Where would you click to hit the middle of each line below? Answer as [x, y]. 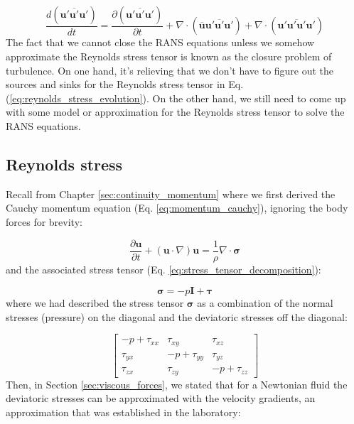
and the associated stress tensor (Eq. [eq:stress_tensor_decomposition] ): [163, 269]
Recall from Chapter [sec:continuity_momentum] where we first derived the [171, 194]
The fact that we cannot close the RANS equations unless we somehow [160, 42]
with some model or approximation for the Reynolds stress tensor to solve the [175, 112]
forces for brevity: [44, 221]
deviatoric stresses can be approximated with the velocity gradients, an [161, 398]
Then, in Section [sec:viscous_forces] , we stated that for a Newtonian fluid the [177, 384]
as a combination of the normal [265, 303]
